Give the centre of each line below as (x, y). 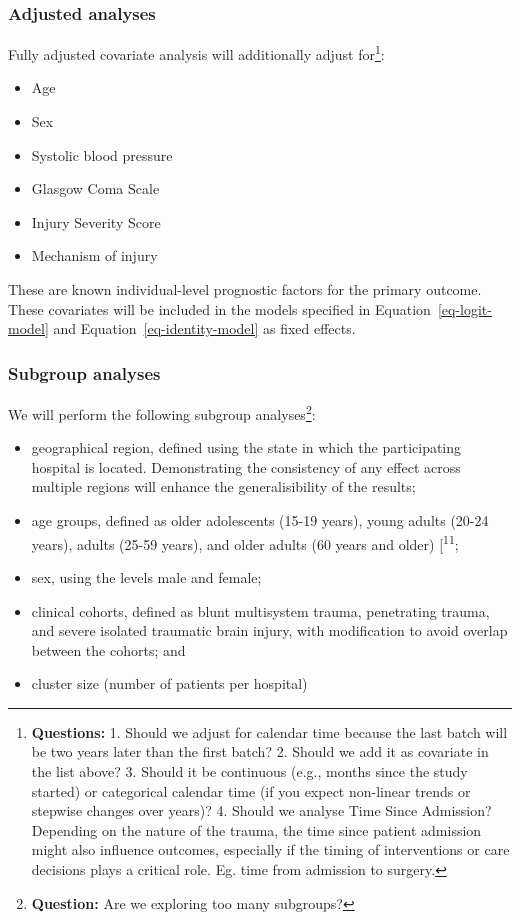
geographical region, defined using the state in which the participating (246, 447)
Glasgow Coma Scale (95, 188)
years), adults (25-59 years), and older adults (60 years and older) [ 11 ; (245, 542)
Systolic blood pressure (102, 154)
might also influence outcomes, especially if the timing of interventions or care (270, 849)
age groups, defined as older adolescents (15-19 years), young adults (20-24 (260, 520)
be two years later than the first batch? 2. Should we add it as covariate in (260, 751)
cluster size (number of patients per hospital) (169, 683)
